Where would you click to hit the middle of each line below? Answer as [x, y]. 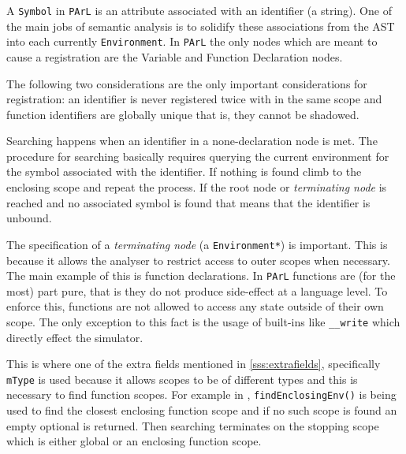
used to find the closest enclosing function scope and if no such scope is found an [202, 410]
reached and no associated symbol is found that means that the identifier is [188, 202]
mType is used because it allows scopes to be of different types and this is [182, 379]
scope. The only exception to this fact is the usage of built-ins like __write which [203, 321]
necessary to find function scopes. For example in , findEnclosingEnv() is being [201, 394]
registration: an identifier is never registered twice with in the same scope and [194, 99]
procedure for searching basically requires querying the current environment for [198, 156]
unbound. [29, 218]
